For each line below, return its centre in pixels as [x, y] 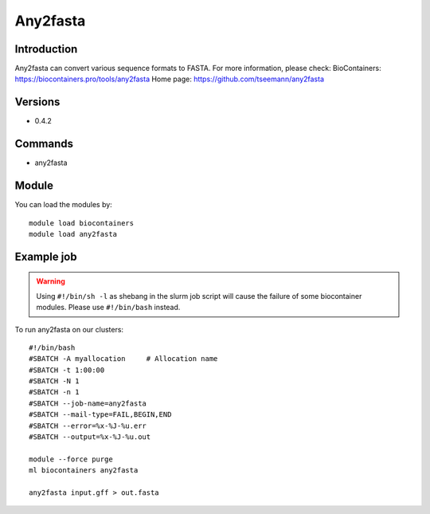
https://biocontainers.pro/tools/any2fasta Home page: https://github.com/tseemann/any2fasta [170, 79]
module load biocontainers [82, 223]
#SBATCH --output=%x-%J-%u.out [90, 437]
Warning [51, 281]
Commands [44, 144]
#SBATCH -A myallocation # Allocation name [123, 359]
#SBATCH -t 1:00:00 [67, 370]
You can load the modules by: [64, 205]
